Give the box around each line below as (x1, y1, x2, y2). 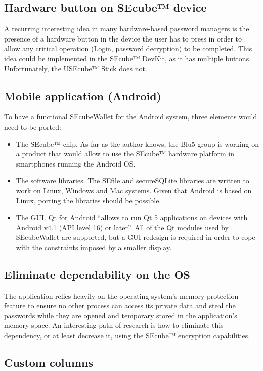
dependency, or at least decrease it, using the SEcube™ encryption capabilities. (4, 330, 250, 341)
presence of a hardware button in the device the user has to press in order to (4, 33, 242, 44)
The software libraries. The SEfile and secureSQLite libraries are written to (16, 175, 249, 186)
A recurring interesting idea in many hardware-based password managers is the (4, 23, 249, 34)
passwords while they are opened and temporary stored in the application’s (4, 310, 237, 320)
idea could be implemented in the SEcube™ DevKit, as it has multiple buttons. (4, 53, 251, 63)
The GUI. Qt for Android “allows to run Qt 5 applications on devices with (16, 212, 248, 223)
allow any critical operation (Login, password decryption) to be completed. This (4, 43, 252, 54)
